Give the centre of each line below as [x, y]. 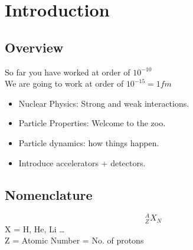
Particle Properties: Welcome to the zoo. [92, 123]
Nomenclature [49, 194]
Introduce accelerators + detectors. [82, 162]
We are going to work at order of [64, 83]
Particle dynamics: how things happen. [89, 142]
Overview [34, 47]
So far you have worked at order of [68, 72]
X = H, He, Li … [35, 228]
